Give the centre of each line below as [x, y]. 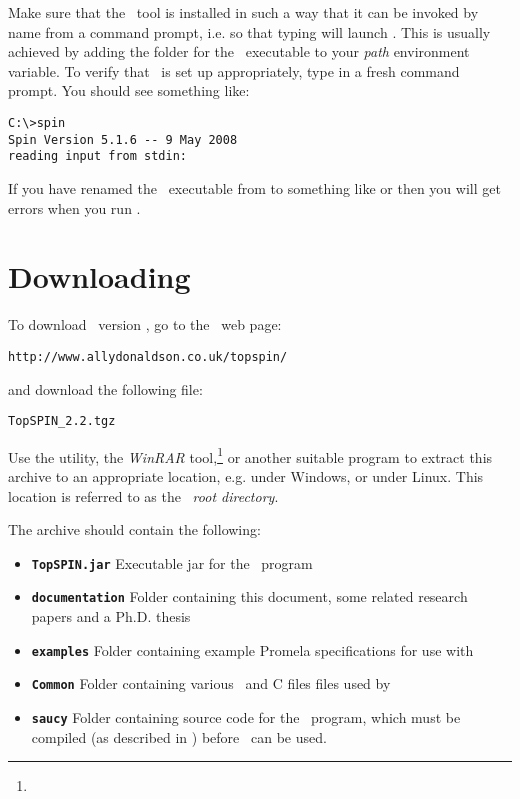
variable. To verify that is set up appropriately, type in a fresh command [234, 70]
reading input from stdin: [97, 156]
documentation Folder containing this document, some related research [249, 596]
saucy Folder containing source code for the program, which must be [246, 717]
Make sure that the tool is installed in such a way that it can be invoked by [243, 12]
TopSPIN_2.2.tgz [62, 421]
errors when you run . [74, 207]
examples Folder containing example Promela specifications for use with [252, 649]
